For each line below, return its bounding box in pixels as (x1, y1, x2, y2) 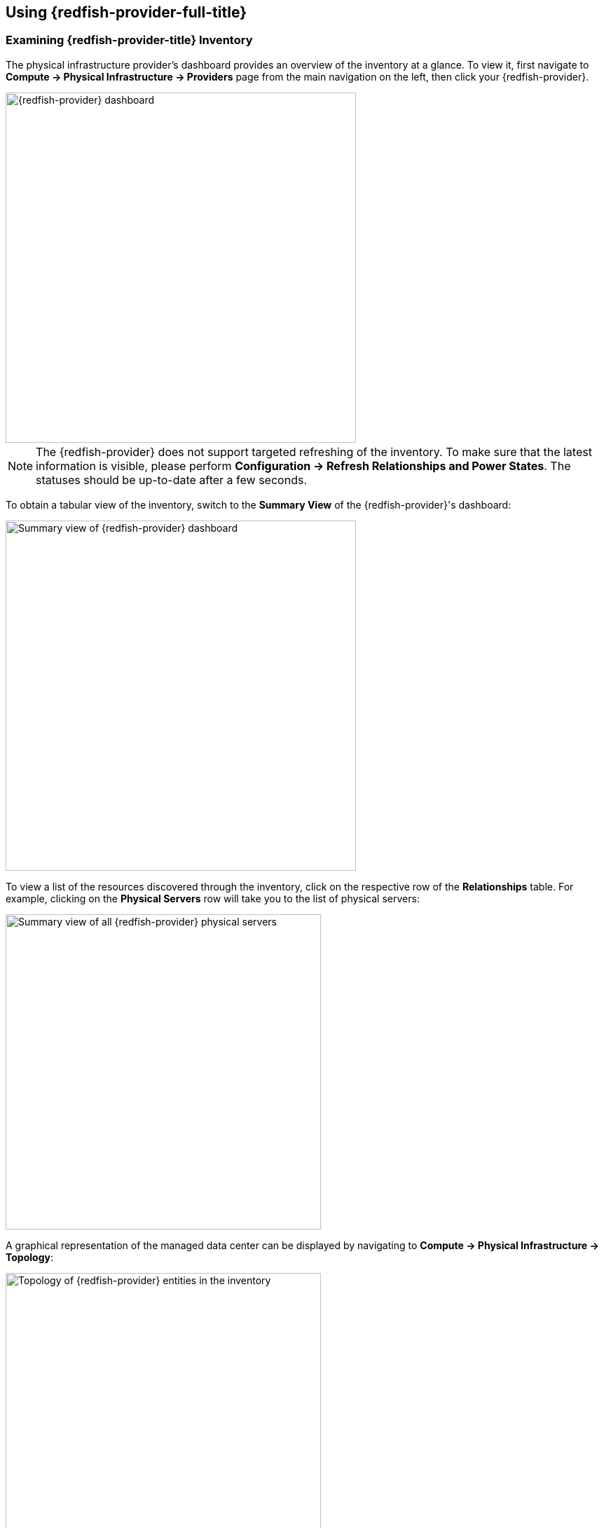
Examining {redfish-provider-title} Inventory (6, 33, 253, 48)
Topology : (6, 1251, 53, 1263)
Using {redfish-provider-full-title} (6, 4, 247, 21)
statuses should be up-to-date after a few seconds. (36, 472, 307, 487)
